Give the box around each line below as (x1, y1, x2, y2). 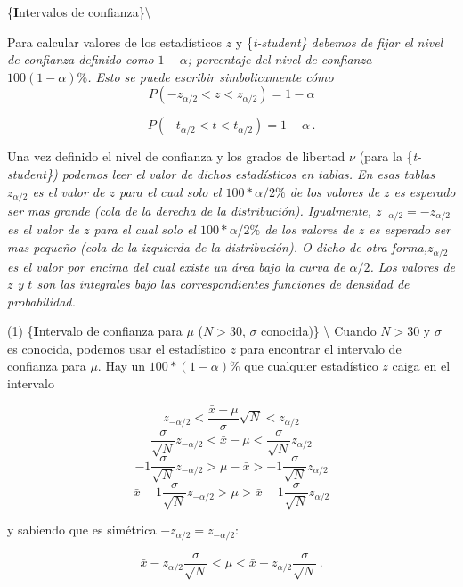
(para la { (359, 147, 413, 166)
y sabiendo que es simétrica (7, 520, 157, 539)
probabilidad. (7, 291, 76, 310)
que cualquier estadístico (244, 356, 378, 375)
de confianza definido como (7, 50, 154, 69)
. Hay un (97, 356, 146, 375)
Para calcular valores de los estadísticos (7, 32, 222, 51)
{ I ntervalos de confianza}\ (7, 3, 151, 20)
